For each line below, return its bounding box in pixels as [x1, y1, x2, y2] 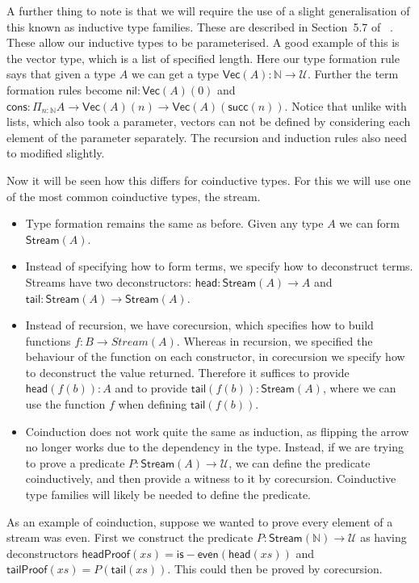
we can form [339, 215, 400, 232]
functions [25, 332, 71, 349]
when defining [118, 396, 187, 413]
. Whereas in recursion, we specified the [176, 332, 373, 349]
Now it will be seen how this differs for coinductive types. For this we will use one [6, 171, 411, 188]
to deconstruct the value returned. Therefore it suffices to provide [25, 363, 350, 380]
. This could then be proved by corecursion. [167, 560, 383, 577]
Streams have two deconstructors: [25, 273, 192, 290]
